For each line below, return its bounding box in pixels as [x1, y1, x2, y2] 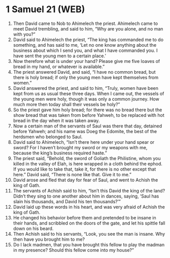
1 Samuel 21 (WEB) [6, 4, 85, 15]
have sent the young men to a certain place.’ [13, 52, 106, 59]
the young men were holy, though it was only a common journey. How [13, 95, 159, 102]
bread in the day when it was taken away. [13, 117, 100, 123]
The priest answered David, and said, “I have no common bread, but [13, 69, 156, 75]
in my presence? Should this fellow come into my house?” [13, 247, 134, 253]
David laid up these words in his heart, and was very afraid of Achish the [13, 204, 165, 210]
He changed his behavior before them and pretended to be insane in [13, 214, 156, 220]
